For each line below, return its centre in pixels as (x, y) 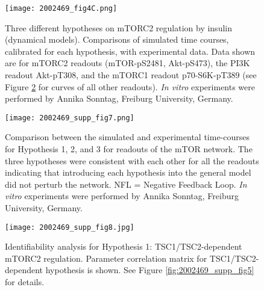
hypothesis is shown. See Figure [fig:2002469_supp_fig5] (150, 270)
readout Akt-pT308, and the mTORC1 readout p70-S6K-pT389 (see (131, 75)
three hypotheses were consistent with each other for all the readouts (132, 160)
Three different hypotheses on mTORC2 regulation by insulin (118, 27)
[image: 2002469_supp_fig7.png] (70, 118)
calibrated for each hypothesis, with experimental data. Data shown (130, 51)
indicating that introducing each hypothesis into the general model (128, 172)
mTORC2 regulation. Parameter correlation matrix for (106, 258)
